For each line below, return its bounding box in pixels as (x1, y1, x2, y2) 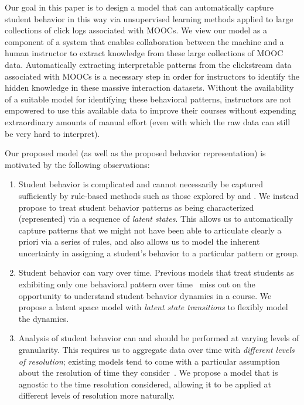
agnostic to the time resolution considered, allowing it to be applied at (18, 377, 271, 390)
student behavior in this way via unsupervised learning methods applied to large (5, 12, 293, 25)
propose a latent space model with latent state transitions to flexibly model (18, 301, 288, 313)
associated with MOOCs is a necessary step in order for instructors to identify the (5, 70, 299, 82)
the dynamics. (18, 312, 69, 324)
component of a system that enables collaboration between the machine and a (5, 35, 284, 47)
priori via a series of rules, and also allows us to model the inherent (18, 235, 260, 248)
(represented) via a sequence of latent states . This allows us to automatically (18, 212, 293, 225)
